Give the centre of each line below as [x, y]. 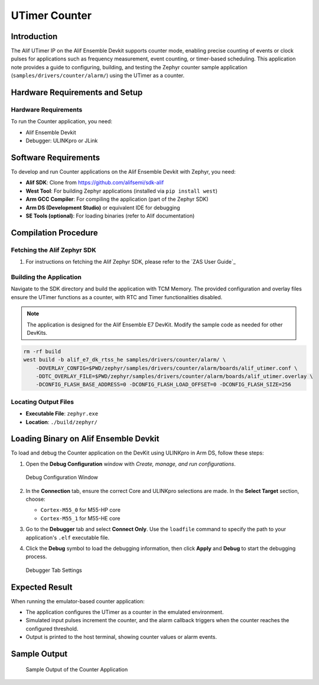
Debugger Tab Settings [54, 570]
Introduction [34, 36]
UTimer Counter [51, 15]
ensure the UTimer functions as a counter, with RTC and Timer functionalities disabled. [117, 297]
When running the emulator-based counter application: [78, 601]
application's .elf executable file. [67, 537]
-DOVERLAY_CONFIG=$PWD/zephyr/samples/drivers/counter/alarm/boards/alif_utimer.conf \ [167, 368]
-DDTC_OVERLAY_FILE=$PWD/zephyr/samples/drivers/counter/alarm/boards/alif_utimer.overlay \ [174, 377]
